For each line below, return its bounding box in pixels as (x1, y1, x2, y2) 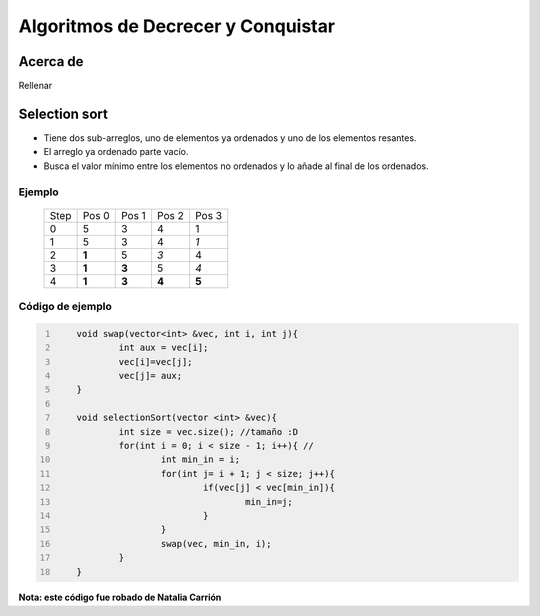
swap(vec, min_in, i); (160, 538, 272, 549)
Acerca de (18, 53, 84, 70)
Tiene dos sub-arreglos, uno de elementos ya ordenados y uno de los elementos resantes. (43, 131, 417, 144)
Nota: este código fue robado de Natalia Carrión (18, 591, 222, 604)
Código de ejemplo (18, 300, 112, 314)
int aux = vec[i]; (118, 342, 209, 354)
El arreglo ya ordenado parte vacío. (43, 146, 189, 158)
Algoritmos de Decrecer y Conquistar (18, 15, 335, 37)
